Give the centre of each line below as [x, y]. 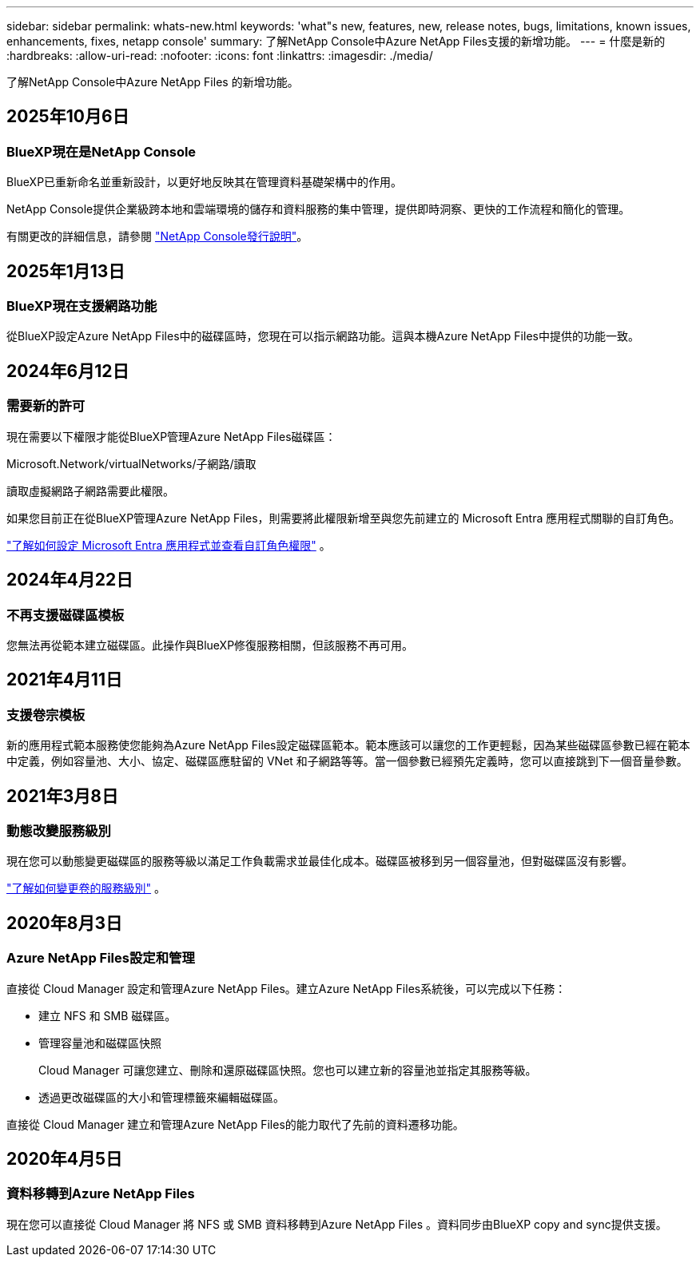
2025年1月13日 [66, 271]
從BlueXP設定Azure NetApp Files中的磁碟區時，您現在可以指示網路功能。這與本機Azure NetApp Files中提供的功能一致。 [323, 336]
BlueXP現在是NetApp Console [101, 151]
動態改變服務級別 [59, 830]
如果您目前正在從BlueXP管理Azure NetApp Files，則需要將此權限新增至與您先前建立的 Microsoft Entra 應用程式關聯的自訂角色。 [344, 518]
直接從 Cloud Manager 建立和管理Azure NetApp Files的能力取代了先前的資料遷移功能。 [235, 1124]
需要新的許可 [46, 406]
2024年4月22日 [70, 580]
